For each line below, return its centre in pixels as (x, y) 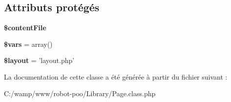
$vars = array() (28, 44)
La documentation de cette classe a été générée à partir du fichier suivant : (116, 76)
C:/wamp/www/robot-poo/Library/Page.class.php (80, 93)
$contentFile (25, 28)
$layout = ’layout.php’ (39, 60)
